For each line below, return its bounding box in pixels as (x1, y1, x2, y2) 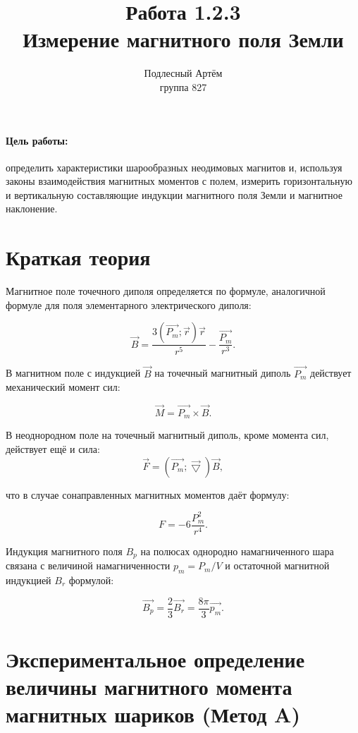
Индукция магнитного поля (6, 543, 123, 558)
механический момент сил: (6, 380, 121, 394)
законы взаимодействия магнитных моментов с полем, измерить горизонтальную (6, 174, 352, 188)
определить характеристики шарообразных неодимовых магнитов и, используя (6, 159, 342, 174)
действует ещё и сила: (6, 441, 100, 456)
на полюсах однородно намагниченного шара (140, 543, 334, 558)
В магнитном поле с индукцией (6, 365, 141, 380)
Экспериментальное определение (6, 644, 305, 673)
